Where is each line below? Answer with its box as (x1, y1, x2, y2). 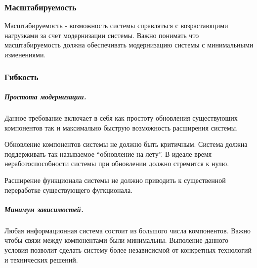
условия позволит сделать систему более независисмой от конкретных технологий (4, 244, 252, 255)
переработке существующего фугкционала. (4, 184, 133, 195)
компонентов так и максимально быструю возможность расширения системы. (4, 122, 238, 133)
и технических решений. (4, 254, 78, 265)
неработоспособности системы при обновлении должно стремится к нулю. (4, 158, 229, 169)
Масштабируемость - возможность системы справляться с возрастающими (4, 20, 228, 31)
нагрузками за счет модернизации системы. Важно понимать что (4, 30, 199, 40)
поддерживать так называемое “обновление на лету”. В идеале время (4, 148, 212, 159)
